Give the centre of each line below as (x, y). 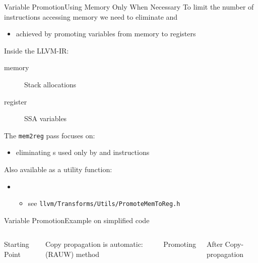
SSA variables (46, 118)
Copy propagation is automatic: (94, 244)
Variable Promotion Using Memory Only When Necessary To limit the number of (129, 7)
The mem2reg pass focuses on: (50, 135)
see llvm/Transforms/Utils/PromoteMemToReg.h (104, 203)
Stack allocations (50, 84)
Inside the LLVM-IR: (37, 50)
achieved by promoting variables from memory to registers (106, 34)
